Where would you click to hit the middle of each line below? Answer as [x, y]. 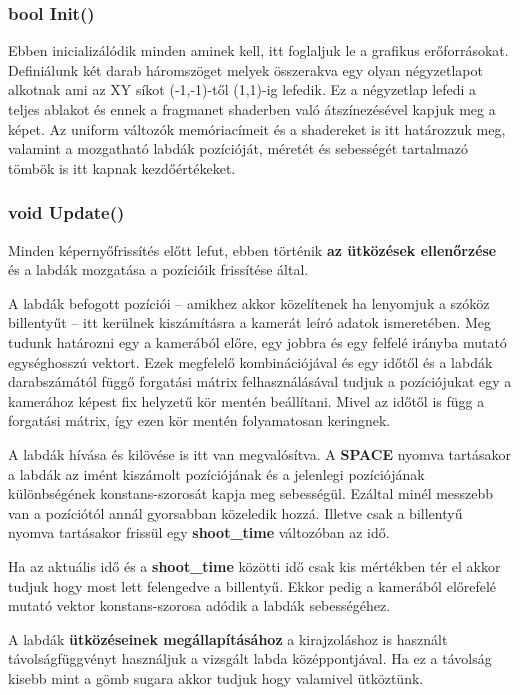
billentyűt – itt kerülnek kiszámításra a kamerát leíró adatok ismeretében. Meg [250, 322]
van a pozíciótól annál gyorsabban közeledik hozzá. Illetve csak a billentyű [235, 512]
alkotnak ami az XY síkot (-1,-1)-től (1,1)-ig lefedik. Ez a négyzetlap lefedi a [242, 89]
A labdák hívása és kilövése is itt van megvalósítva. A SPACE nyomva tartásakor [259, 453]
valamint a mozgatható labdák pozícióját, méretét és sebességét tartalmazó [238, 148]
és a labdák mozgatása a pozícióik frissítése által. [158, 269]
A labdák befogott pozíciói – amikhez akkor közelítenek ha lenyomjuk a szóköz [249, 302]
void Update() [66, 212]
